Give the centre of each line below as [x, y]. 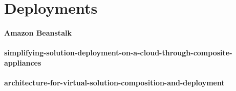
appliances [23, 62]
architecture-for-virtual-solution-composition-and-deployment [114, 82]
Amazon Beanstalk [38, 32]
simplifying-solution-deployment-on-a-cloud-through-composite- [118, 53]
